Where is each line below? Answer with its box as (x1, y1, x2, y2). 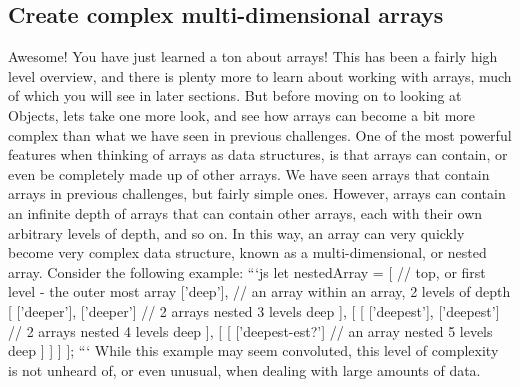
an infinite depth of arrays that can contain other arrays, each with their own (8, 202, 483, 223)
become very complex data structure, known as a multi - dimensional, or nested (8, 242, 487, 263)
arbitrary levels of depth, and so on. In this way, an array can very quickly (8, 222, 465, 243)
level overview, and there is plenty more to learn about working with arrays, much (8, 65, 512, 86)
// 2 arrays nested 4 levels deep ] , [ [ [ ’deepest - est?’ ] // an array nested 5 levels (8, 320, 493, 341)
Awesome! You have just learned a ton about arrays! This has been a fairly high (8, 46, 498, 67)
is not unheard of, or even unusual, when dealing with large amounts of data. (8, 359, 481, 380)
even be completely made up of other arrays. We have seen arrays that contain (8, 163, 490, 184)
